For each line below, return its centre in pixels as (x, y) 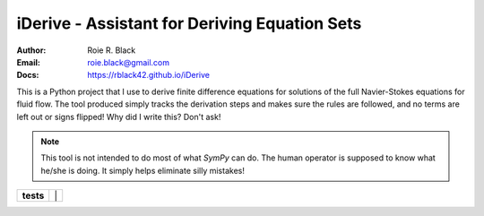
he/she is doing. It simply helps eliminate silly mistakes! (143, 170)
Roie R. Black (112, 50)
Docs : (28, 75)
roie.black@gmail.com (129, 62)
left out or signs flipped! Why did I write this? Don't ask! (119, 117)
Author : (31, 50)
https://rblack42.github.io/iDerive (149, 75)
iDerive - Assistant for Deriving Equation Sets (189, 23)
